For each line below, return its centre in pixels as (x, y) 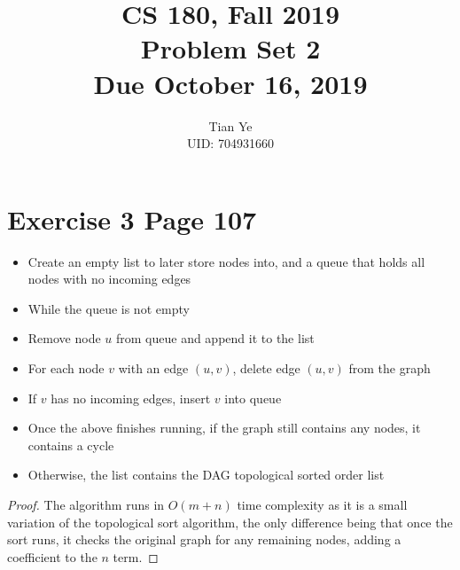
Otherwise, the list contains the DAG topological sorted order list (206, 475)
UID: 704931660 (230, 143)
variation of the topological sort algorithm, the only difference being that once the (230, 522)
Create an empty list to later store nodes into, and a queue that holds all (226, 261)
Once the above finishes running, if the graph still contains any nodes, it (224, 428)
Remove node (64, 338)
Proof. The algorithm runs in (86, 504)
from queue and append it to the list (215, 338)
